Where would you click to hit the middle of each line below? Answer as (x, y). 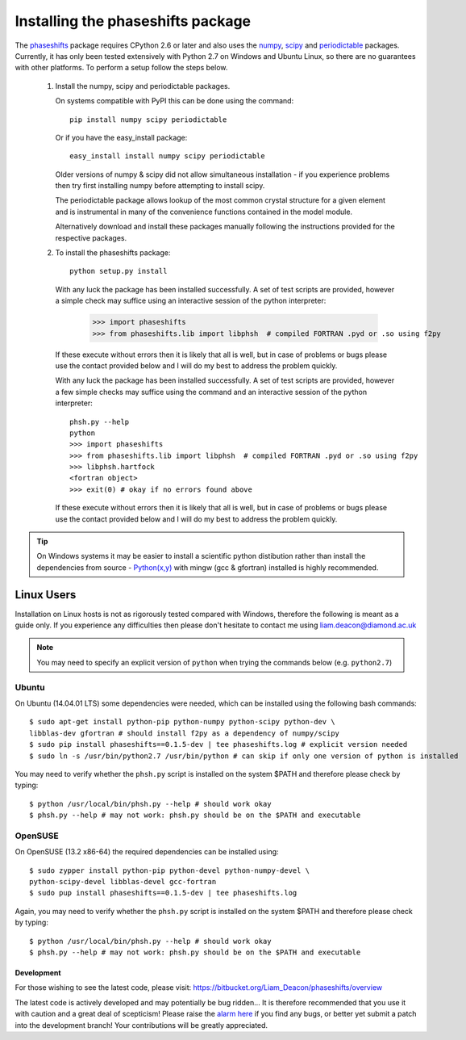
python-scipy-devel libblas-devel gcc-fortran (123, 882)
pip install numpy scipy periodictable (148, 120)
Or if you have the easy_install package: (121, 137)
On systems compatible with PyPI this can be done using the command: (175, 101)
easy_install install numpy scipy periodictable (167, 156)
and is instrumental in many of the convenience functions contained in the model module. (204, 212)
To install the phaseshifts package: (113, 253)
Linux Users (46, 595)
